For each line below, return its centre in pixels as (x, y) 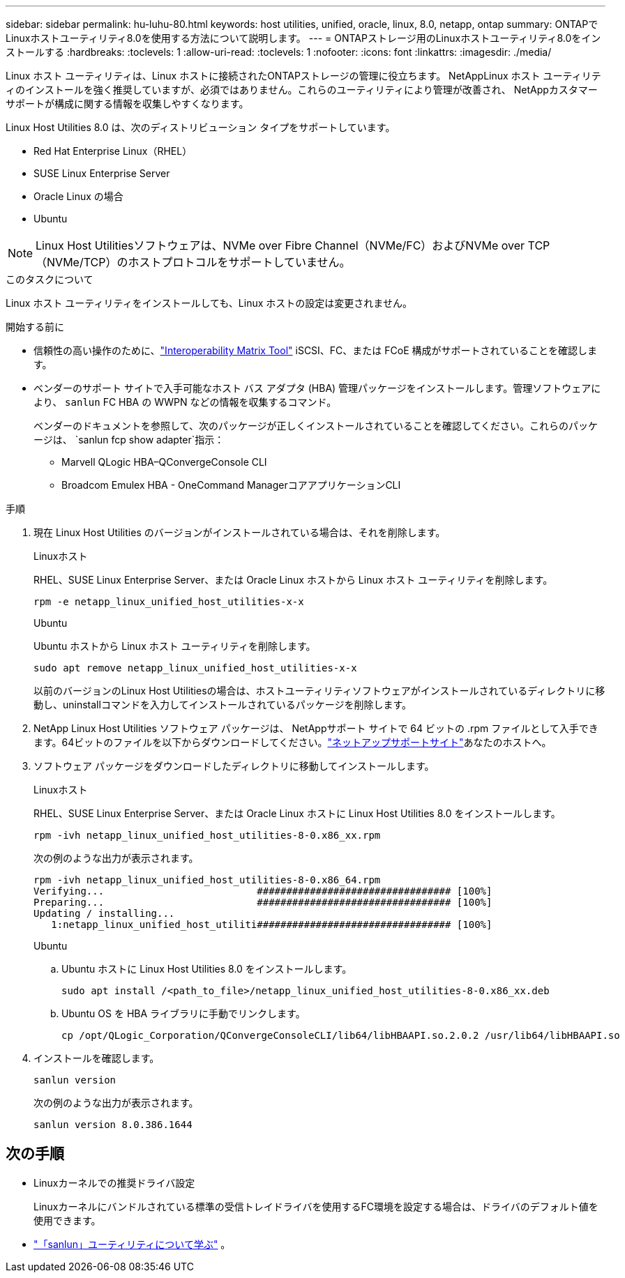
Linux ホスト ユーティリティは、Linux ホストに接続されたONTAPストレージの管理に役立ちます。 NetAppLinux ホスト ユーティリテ (303, 76)
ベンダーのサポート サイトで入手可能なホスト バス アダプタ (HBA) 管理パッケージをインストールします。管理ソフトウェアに (317, 388)
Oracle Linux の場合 (78, 196)
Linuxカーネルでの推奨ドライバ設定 (114, 1182)
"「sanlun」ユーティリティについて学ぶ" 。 (132, 1244)
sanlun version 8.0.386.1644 (113, 1125)
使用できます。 (67, 1220)
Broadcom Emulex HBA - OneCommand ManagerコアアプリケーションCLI (231, 485)
